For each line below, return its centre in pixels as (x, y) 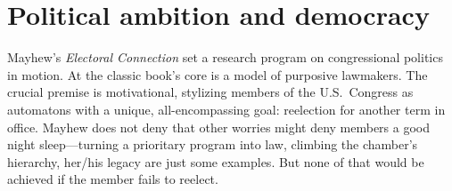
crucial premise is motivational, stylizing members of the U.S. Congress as (210, 92)
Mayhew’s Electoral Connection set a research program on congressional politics (225, 57)
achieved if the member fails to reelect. (113, 179)
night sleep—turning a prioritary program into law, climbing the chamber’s (213, 144)
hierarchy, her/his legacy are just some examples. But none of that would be (216, 161)
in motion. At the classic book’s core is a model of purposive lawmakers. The (218, 74)
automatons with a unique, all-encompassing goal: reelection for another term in (226, 109)
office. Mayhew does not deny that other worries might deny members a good (219, 127)
